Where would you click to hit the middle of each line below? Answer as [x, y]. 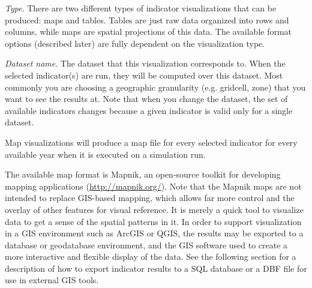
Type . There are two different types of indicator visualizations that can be [141, 8]
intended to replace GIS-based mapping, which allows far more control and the [150, 198]
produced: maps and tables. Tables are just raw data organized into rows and [147, 19]
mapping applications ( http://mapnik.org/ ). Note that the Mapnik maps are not [153, 186]
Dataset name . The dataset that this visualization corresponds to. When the [145, 63]
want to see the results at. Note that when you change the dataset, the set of [146, 99]
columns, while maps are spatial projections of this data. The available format [148, 31]
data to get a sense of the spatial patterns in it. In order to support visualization [153, 221]
